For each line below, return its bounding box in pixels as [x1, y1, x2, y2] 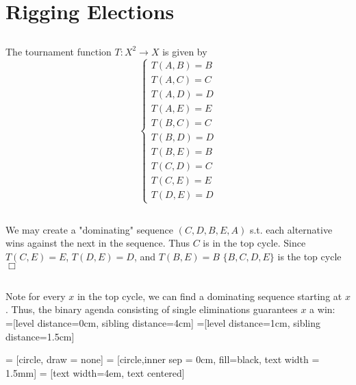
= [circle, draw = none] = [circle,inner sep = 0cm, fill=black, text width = [5, 352, 320, 367]
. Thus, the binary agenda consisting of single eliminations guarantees [5, 302, 298, 316]
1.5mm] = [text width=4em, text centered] [5, 365, 185, 380]
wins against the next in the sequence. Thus [5, 236, 190, 250]
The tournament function [5, 44, 112, 58]
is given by [162, 44, 207, 58]
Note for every [5, 288, 66, 303]
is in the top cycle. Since [203, 236, 306, 250]
